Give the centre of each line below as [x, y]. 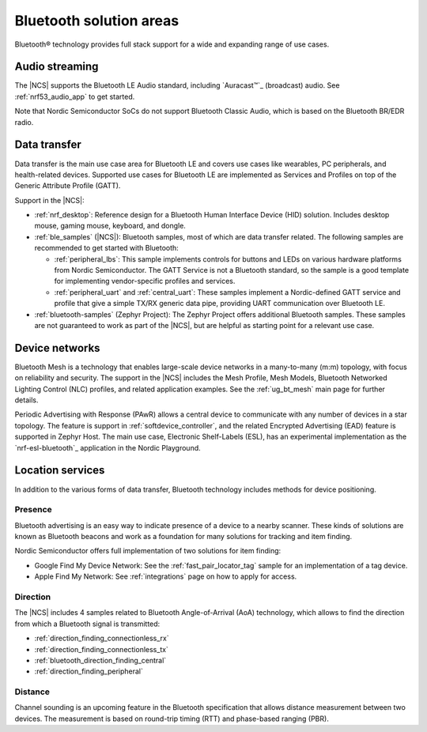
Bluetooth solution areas [97, 21]
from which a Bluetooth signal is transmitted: [87, 624]
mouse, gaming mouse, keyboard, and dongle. [110, 226]
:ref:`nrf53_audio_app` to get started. [75, 96]
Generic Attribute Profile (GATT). [68, 186]
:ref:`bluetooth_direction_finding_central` [100, 660]
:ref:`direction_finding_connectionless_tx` [102, 649]
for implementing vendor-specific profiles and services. [145, 281]
